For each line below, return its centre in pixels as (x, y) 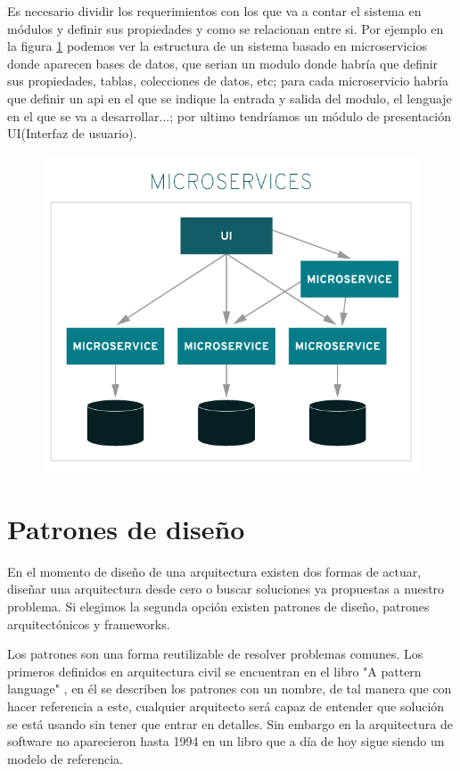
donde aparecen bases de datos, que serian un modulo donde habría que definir (223, 63)
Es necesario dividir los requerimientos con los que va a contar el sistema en (214, 11)
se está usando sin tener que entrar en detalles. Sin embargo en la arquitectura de (230, 723)
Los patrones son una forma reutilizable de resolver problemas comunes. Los (215, 654)
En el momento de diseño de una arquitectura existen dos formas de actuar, (214, 571)
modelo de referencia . (65, 758)
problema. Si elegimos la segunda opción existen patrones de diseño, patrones (218, 607)
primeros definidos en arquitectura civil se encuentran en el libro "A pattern (214, 671)
